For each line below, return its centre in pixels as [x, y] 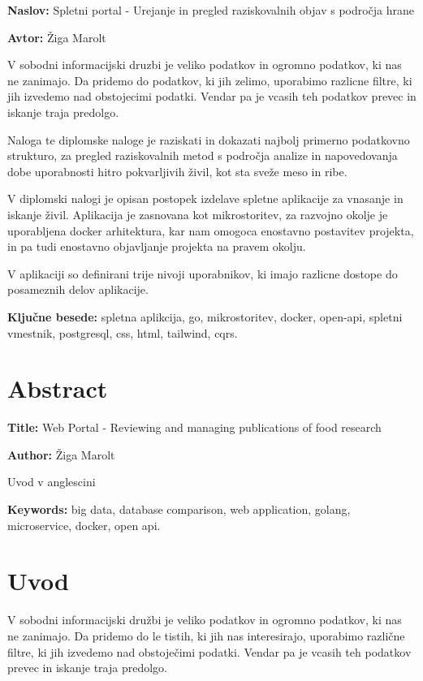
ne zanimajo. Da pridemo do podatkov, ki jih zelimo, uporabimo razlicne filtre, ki [210, 80]
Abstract [58, 388]
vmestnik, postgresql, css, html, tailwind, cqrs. [123, 332]
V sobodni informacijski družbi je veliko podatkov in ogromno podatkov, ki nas [205, 620]
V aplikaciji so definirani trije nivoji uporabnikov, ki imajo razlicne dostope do [203, 273]
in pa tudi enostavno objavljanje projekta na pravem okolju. [157, 246]
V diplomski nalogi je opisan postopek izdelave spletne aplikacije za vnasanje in [205, 198]
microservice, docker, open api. [84, 525]
